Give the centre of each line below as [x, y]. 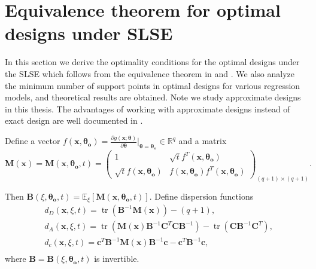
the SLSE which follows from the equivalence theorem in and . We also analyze [150, 73]
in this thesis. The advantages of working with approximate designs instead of [148, 108]
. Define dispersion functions [201, 196]
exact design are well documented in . [74, 120]
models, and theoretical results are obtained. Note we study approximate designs [153, 97]
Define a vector [33, 141]
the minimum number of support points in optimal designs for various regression [153, 85]
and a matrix [203, 141]
